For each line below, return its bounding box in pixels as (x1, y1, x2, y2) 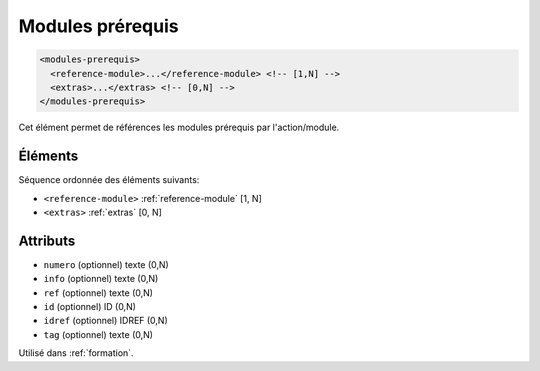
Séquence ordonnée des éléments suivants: (18, 174, 200, 186)
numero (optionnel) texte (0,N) (43, 258, 169, 270)
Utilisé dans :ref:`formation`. (18, 347, 134, 359)
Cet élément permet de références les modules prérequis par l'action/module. (18, 121, 340, 134)
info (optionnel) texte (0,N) (43, 273, 159, 285)
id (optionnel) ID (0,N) (43, 301, 137, 313)
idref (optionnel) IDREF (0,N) (43, 315, 169, 327)
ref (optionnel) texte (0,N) (43, 286, 154, 299)
